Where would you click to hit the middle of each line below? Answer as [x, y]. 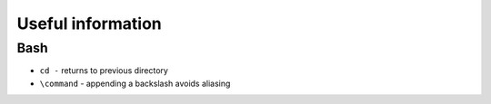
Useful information [90, 24]
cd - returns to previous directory [104, 71]
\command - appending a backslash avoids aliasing [135, 83]
